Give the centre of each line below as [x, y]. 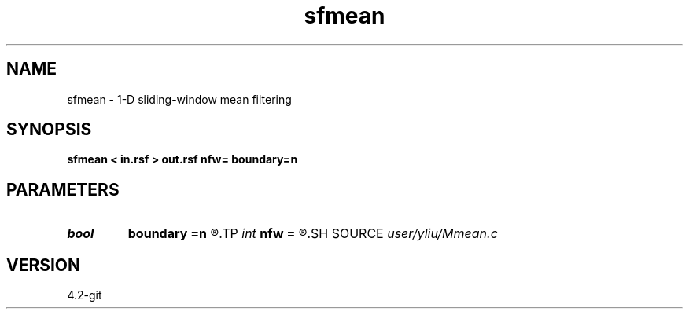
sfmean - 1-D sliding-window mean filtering [179, 99]
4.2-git [85, 295]
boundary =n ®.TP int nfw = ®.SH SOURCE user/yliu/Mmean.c [313, 234]
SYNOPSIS [49, 130]
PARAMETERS [63, 189]
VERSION [44, 265]
